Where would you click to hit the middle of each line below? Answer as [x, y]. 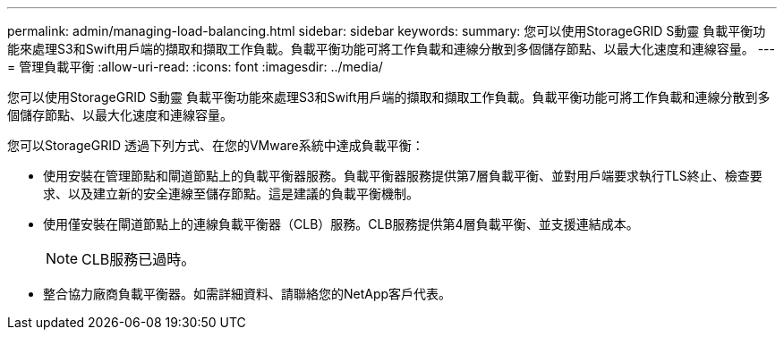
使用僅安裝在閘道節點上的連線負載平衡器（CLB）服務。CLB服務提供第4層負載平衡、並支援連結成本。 [341, 224]
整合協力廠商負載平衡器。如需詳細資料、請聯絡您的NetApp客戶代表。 [247, 294]
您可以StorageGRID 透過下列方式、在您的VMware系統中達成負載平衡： [216, 145]
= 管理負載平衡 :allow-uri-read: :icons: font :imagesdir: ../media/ [195, 67]
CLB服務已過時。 [139, 259]
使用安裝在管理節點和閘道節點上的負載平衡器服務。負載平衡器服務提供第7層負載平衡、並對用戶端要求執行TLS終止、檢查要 [403, 176]
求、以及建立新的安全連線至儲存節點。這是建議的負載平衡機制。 [231, 194]
